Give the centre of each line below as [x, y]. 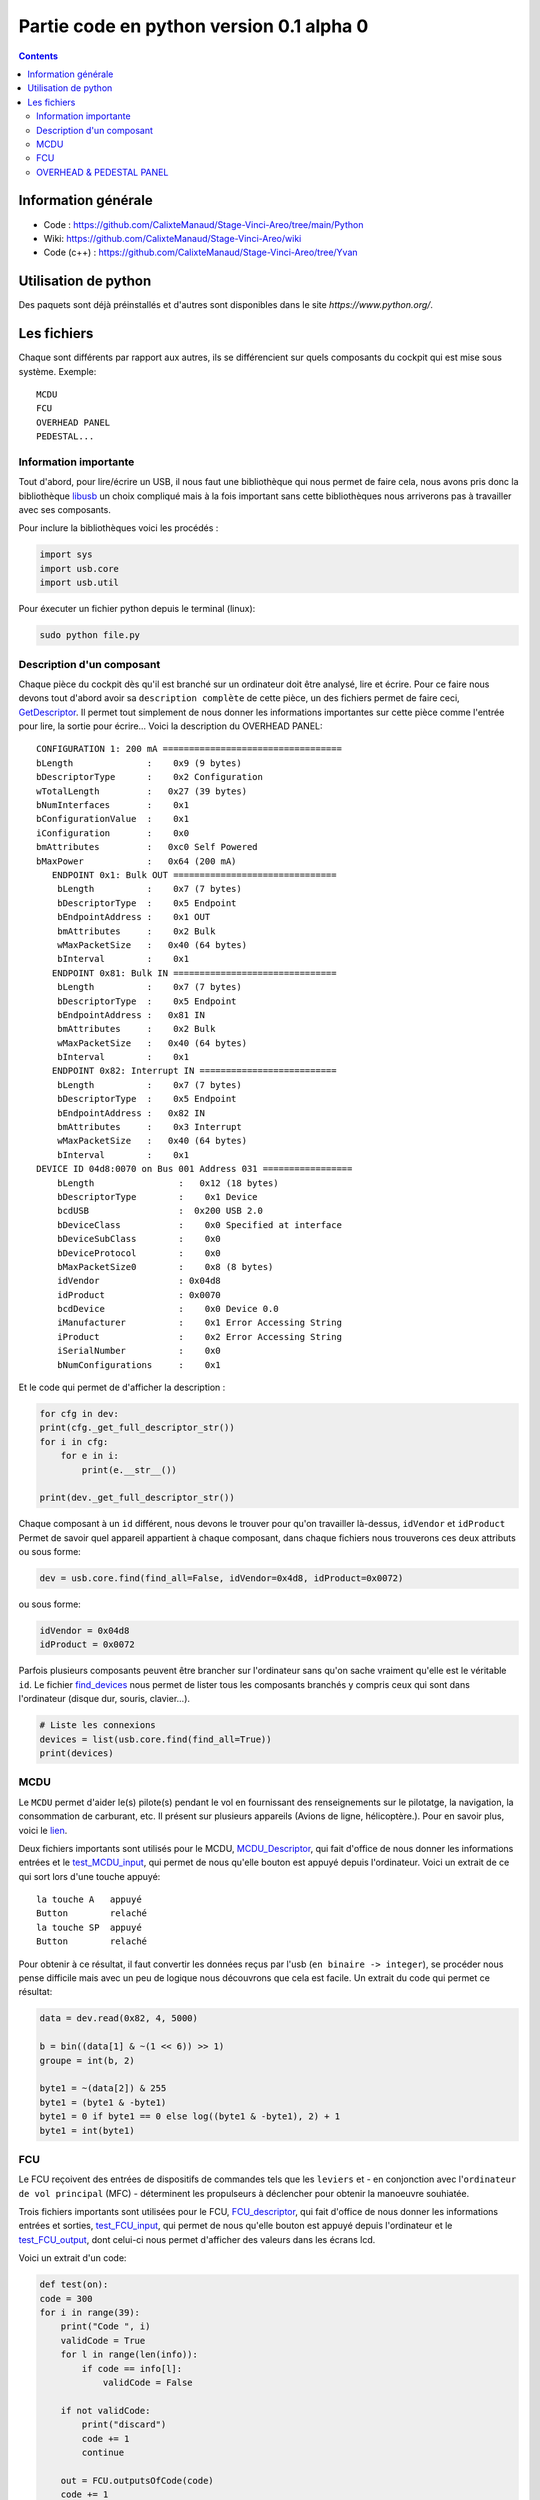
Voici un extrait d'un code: [72, 2258]
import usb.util [79, 583]
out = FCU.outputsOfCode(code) [137, 2480]
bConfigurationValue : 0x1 [113, 819]
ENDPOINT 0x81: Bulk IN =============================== [194, 973]
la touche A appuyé [89, 1899]
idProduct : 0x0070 [139, 1294]
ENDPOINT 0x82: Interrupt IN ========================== [194, 1071]
